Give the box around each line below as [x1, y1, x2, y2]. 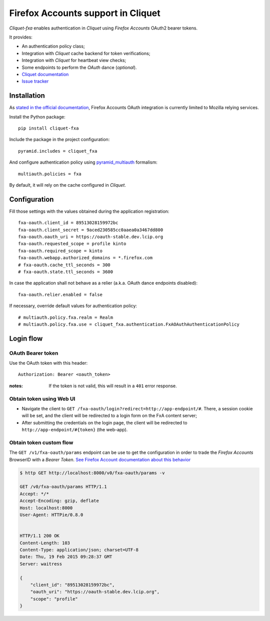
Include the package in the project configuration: [9, 137, 110, 143]
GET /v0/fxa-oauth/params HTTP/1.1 [19, 484, 107, 490]
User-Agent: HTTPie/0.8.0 [19, 512, 83, 518]
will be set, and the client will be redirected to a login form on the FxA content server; [21, 413, 197, 419]
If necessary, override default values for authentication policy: [9, 303, 137, 309]
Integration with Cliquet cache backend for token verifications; [21, 50, 150, 56]
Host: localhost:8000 [19, 505, 73, 510]
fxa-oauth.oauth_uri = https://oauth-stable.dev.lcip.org [18, 234, 163, 240]
